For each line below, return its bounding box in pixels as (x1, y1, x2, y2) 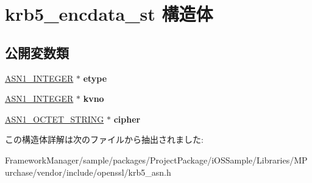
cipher (113, 112, 141, 125)
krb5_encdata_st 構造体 (5, 1, 213, 26)
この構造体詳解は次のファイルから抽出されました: (5, 133, 204, 146)
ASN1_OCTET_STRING (5, 112, 104, 125)
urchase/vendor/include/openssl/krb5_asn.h (5, 165, 171, 178)
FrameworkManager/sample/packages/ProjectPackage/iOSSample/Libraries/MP (5, 153, 308, 166)
